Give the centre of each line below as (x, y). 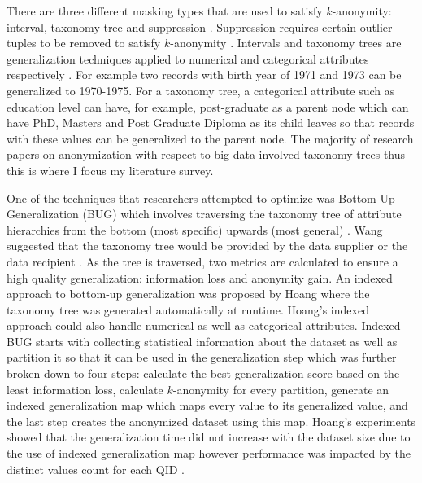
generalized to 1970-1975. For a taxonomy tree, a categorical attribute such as (201, 90)
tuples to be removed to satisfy (84, 43)
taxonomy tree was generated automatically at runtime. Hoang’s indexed (188, 309)
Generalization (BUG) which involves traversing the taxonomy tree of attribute (204, 214)
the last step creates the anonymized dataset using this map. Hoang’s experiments (211, 421)
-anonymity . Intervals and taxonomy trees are (286, 43)
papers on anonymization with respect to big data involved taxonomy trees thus (206, 154)
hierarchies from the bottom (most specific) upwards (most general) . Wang (195, 229)
